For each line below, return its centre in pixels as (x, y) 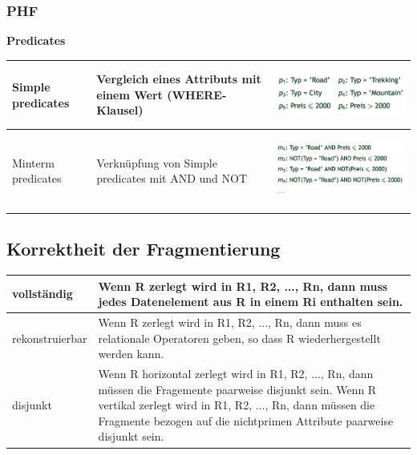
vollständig (43, 294)
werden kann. (131, 354)
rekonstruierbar (50, 338)
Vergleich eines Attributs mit (179, 79)
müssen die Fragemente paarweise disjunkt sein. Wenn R (237, 389)
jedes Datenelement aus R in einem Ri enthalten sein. (251, 302)
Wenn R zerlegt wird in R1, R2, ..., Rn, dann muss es (230, 322)
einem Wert (130, 94)
